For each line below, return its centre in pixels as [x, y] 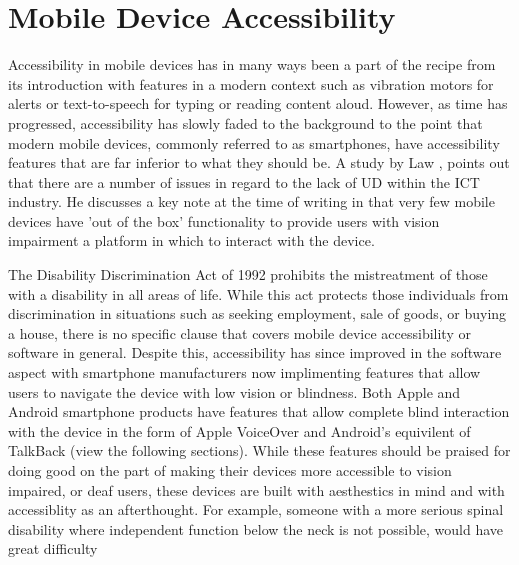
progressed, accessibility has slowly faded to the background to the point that [245, 122]
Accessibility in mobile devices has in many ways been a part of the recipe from [252, 64]
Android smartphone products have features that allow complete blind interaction [259, 411]
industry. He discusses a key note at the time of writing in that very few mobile [251, 201]
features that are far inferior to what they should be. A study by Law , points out [259, 162]
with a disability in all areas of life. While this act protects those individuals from [258, 293]
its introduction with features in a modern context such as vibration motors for [251, 83]
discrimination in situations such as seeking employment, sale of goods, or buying [257, 313]
